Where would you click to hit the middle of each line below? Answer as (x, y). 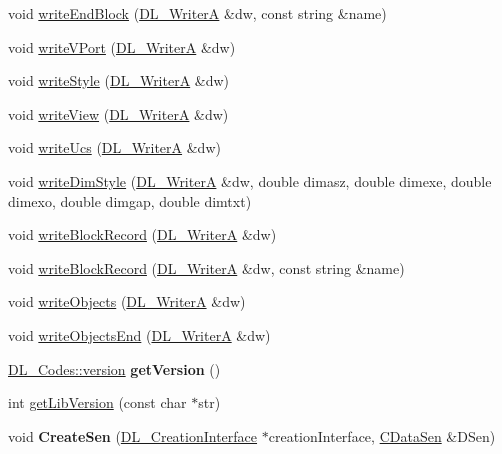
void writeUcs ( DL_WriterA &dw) (114, 147)
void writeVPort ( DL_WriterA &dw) (122, 46)
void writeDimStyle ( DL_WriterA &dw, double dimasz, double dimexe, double (250, 180)
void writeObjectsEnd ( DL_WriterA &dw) (139, 334)
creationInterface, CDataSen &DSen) (382, 435)
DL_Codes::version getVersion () (114, 368)
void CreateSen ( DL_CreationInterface (133, 435)
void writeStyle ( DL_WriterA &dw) (119, 80)
